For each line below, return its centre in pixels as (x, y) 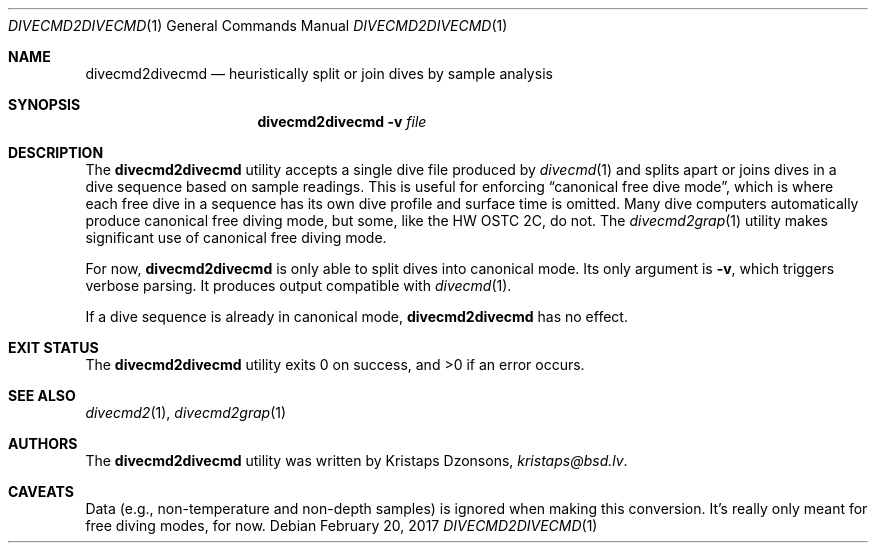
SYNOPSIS (44, 104)
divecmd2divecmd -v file (342, 121)
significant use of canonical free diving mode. (236, 237)
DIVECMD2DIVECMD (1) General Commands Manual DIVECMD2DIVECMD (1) (258, 25)
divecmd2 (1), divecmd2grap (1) (186, 412)
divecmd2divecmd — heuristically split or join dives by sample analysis (319, 73)
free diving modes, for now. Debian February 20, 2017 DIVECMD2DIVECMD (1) (341, 525)
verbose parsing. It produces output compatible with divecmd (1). (298, 285)
